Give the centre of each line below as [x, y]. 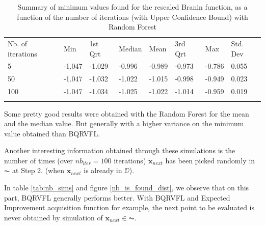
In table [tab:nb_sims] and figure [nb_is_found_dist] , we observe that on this [127, 188]
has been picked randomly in [210, 160]
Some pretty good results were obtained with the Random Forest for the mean [127, 113]
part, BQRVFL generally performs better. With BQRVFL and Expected [117, 197]
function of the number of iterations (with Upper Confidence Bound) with [132, 17]
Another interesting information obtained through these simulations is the [120, 150]
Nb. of [18, 44]
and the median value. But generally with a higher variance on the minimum [124, 123]
